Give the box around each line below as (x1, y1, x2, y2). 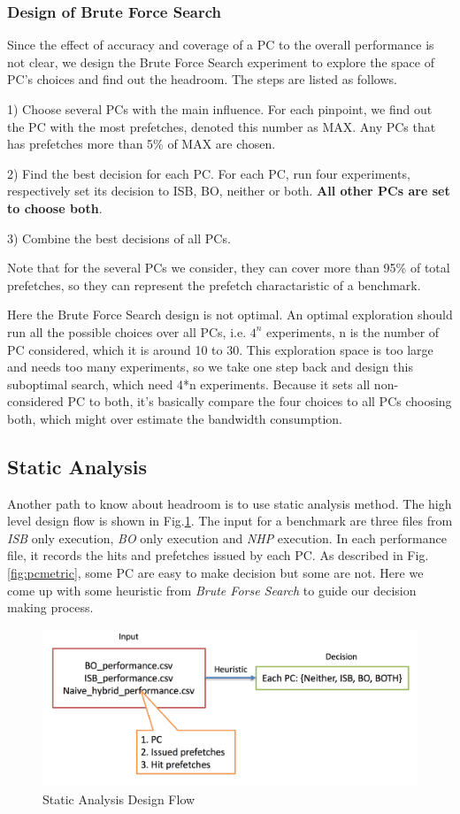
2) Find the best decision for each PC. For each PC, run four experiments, (7, 164, 410, 182)
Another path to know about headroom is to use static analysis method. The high (7, 494, 452, 512)
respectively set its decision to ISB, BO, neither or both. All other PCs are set (7, 181, 450, 200)
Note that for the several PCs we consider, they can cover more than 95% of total (7, 258, 450, 277)
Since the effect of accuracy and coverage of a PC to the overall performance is (7, 35, 434, 54)
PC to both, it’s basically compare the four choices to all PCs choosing (67, 392, 452, 411)
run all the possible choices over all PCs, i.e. (7, 322, 247, 341)
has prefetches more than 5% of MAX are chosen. (7, 134, 276, 153)
